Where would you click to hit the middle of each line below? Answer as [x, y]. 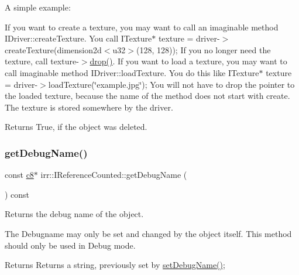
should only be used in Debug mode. [70, 245]
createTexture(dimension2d [53, 49]
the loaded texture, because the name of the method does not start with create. [147, 96]
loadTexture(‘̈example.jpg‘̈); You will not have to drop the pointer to [171, 84]
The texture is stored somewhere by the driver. [89, 107]
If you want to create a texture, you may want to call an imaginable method [142, 27]
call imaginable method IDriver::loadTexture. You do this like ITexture [132, 72]
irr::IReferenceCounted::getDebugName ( [114, 175]
